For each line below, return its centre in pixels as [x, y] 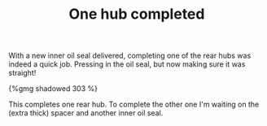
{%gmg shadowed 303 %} [53, 89]
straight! [22, 73]
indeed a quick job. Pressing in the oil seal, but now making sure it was [127, 64]
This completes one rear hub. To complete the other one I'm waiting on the [134, 104]
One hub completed [137, 14]
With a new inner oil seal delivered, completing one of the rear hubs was [130, 56]
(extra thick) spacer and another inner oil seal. [86, 113]
